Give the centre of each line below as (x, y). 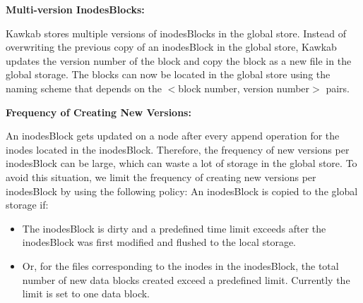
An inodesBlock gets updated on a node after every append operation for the (173, 136)
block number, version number (244, 88)
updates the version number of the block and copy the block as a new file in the (179, 60)
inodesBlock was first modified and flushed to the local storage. (159, 242)
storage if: (27, 205)
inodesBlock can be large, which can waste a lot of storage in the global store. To (181, 163)
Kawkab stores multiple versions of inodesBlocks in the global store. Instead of (176, 33)
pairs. (338, 88)
